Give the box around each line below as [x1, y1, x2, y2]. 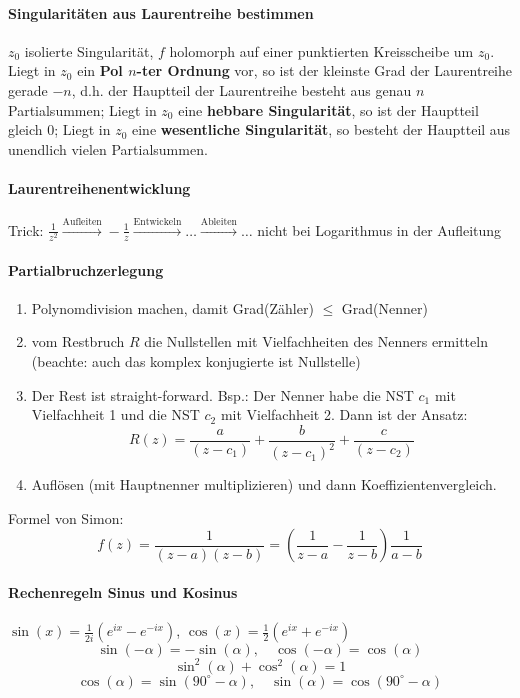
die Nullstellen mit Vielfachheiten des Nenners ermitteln [144, 331, 488, 352]
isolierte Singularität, [24, 40, 154, 61]
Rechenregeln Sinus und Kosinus [8, 582, 238, 603]
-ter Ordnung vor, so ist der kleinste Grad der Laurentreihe [136, 60, 513, 81]
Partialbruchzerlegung [8, 259, 164, 280]
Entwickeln [133, 217, 182, 228]
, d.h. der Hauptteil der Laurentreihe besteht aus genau [71, 79, 412, 100]
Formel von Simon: [8, 507, 124, 528]
